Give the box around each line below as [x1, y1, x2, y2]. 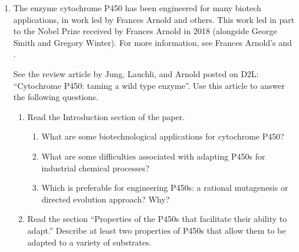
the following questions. [13, 91, 98, 103]
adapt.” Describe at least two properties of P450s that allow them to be [27, 224, 286, 236]
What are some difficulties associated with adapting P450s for [41, 150, 265, 162]
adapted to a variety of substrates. [27, 236, 152, 248]
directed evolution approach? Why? [41, 193, 170, 205]
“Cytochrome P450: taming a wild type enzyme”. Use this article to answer [13, 79, 285, 91]
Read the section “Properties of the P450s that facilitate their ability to [27, 213, 287, 225]
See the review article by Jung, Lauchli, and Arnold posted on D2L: [13, 67, 259, 79]
